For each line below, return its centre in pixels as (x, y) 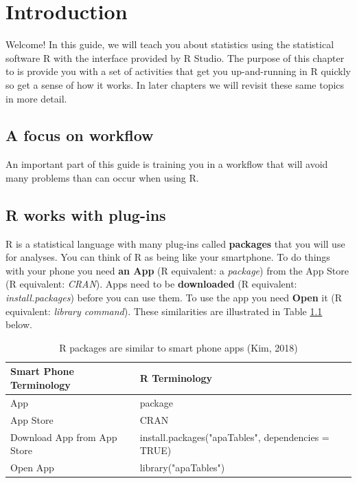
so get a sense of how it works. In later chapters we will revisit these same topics (175, 84)
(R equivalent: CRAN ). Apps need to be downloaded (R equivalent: (151, 284)
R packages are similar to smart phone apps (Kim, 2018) (178, 347)
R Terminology (176, 378)
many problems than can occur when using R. (102, 177)
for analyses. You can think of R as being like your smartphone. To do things (168, 257)
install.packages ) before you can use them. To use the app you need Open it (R (174, 298)
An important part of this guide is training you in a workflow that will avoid (167, 164)
